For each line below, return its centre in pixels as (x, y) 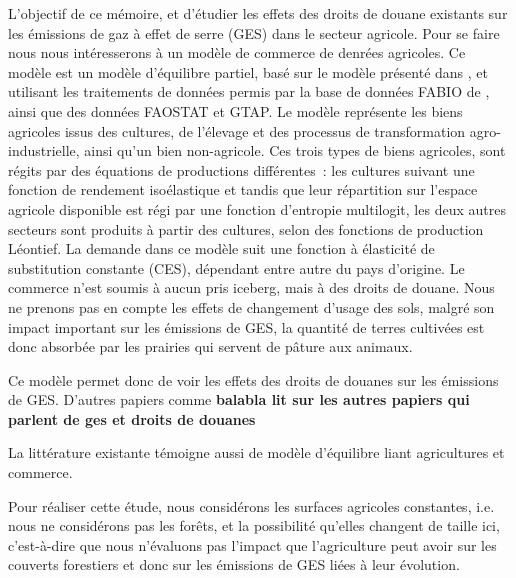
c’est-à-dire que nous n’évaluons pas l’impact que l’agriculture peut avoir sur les (252, 544)
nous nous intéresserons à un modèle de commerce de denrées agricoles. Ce (237, 52)
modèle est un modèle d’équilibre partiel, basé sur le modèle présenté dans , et (248, 71)
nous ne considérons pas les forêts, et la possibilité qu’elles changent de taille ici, (254, 525)
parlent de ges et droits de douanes (132, 418)
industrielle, (44, 150)
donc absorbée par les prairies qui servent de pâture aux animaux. (210, 346)
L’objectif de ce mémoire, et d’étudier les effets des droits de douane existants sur (258, 13)
